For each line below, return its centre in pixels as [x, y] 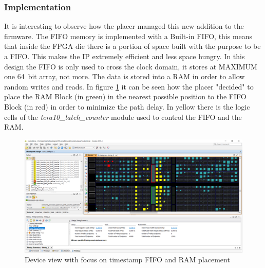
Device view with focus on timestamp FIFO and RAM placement [127, 260]
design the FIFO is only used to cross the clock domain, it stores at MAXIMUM [131, 66]
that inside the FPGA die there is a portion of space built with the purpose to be [132, 46]
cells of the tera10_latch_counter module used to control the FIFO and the [123, 117]
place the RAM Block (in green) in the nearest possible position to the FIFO [125, 96]
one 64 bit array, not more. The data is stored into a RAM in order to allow [125, 76]
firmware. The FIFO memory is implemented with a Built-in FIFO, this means [128, 36]
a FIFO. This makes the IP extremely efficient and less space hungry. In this [125, 56]
